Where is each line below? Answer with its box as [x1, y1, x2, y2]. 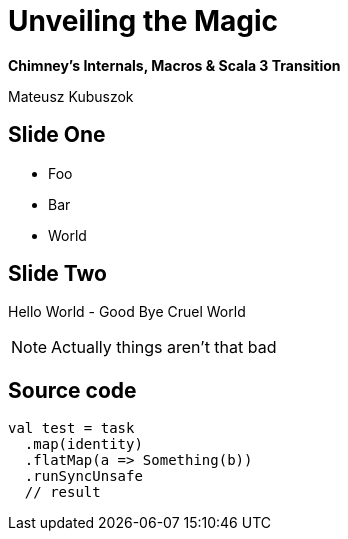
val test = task [8, 420, 135, 437]
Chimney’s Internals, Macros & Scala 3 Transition [8, 56, 341, 74]
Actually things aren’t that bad [51, 337, 277, 358]
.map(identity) [24, 436, 143, 453]
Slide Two [8, 261, 108, 287]
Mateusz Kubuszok [8, 87, 134, 105]
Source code [8, 377, 137, 403]
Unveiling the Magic [8, 4, 279, 38]
